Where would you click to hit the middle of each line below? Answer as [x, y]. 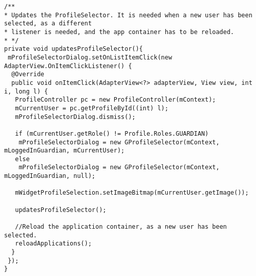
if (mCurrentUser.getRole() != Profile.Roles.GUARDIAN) [112, 133]
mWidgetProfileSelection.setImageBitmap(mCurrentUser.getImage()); [132, 193]
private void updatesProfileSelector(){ [74, 49]
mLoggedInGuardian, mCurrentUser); [65, 151]
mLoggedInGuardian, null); [50, 176]
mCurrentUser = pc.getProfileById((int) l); [92, 108]
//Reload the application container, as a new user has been [121, 227]
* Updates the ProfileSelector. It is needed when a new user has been [128, 15]
